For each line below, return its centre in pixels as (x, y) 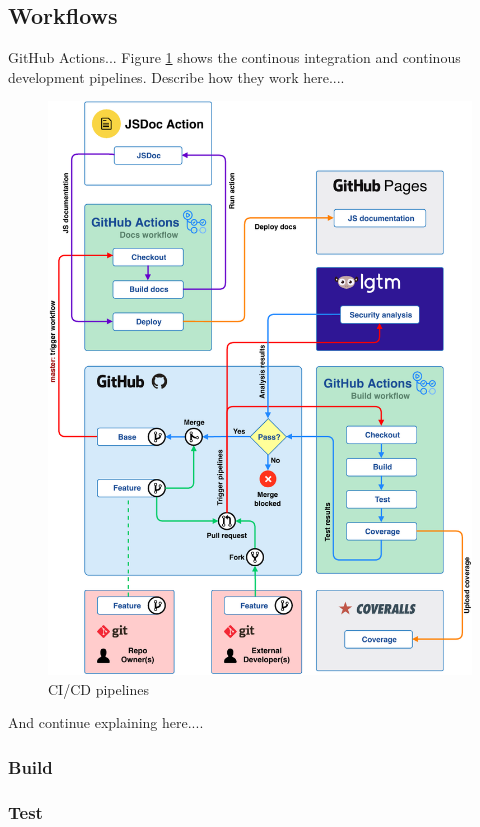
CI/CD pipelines (98, 688)
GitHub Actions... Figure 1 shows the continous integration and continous (234, 57)
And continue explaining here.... (106, 722)
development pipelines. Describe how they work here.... (176, 76)
